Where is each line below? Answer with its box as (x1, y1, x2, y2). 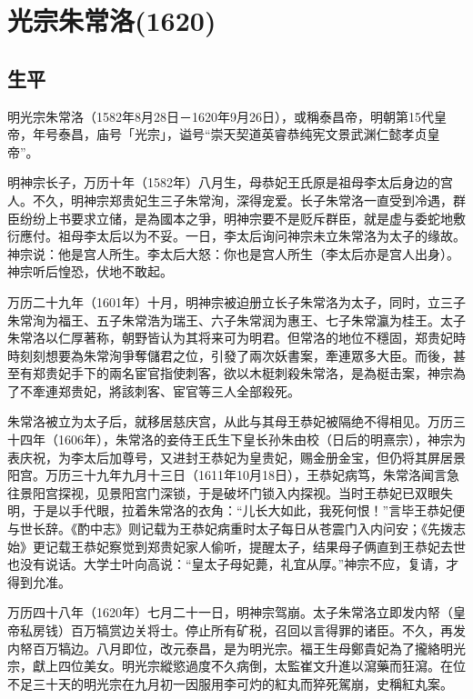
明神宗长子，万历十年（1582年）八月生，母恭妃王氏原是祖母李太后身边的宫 (7, 173, 453, 192)
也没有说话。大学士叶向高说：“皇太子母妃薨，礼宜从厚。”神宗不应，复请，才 (7, 554, 459, 574)
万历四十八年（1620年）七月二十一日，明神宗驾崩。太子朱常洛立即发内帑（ (7, 603, 453, 622)
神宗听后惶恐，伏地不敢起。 (7, 262, 173, 281)
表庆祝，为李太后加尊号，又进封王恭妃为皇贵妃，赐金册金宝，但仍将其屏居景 (7, 447, 466, 466)
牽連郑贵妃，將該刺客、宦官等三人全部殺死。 (32, 381, 300, 400)
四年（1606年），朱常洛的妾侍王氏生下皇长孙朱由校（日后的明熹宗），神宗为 (19, 430, 466, 449)
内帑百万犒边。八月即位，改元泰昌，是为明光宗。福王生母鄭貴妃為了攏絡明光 (7, 638, 466, 657)
